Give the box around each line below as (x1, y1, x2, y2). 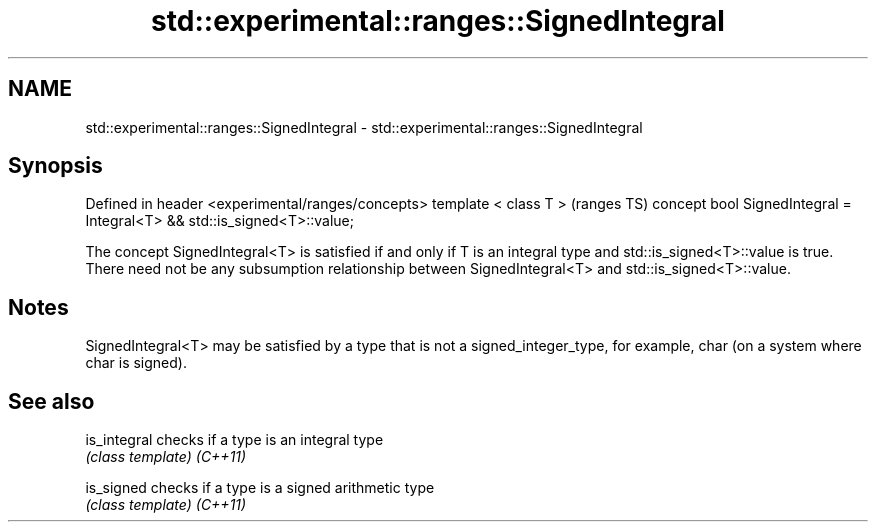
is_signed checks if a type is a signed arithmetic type (85, 479, 435, 497)
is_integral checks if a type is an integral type (85, 431, 384, 449)
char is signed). (85, 354, 187, 372)
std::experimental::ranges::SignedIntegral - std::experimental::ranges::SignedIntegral (85, 118, 643, 136)
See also (8, 388, 95, 414)
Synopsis (8, 153, 103, 179)
